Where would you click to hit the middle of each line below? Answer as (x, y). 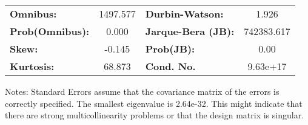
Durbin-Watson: (184, 14)
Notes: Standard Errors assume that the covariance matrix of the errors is (142, 91)
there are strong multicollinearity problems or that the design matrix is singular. (155, 115)
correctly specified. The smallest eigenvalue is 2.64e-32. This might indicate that (154, 103)
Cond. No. (170, 66)
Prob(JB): (170, 49)
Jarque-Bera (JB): (190, 31)
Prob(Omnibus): (50, 31)
